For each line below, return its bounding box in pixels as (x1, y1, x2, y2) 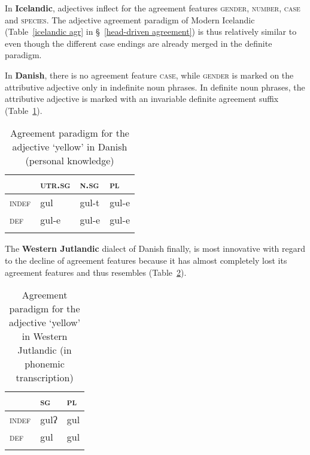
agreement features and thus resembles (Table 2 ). (5, 266, 187, 278)
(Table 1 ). (5, 104, 42, 116)
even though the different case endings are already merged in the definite (5, 37, 272, 49)
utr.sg (40, 177, 71, 192)
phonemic (25, 357, 65, 371)
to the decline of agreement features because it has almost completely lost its (5, 254, 287, 266)
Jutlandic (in (17, 343, 72, 357)
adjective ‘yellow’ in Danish (12, 140, 127, 154)
